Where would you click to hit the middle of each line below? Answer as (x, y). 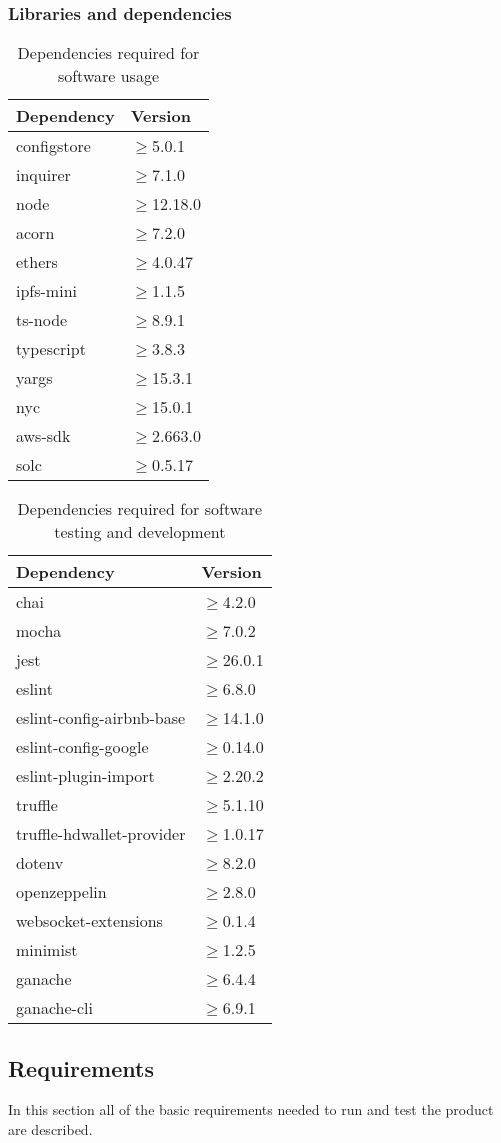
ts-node (42, 320)
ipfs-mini (46, 291)
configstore (53, 146)
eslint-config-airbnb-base (101, 718)
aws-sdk (43, 436)
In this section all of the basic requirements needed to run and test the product (251, 1109)
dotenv (40, 863)
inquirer (43, 175)
